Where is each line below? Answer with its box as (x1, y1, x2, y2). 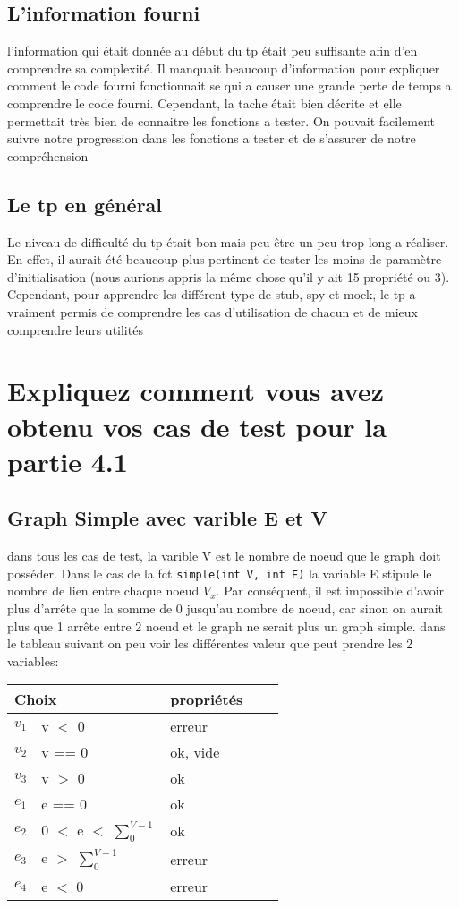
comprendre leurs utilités (7, 320, 143, 338)
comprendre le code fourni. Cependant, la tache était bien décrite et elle (7, 93, 402, 112)
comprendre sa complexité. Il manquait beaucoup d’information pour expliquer (7, 58, 440, 77)
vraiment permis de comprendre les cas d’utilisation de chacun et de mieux (7, 302, 418, 321)
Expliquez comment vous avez (7, 373, 385, 409)
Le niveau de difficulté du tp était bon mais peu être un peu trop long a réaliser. (7, 232, 449, 251)
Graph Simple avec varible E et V (7, 504, 327, 532)
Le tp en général (7, 190, 163, 218)
